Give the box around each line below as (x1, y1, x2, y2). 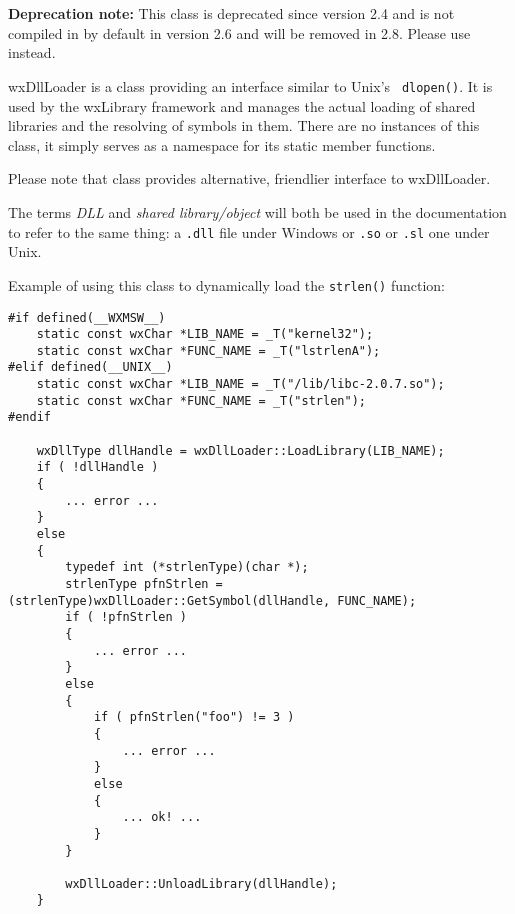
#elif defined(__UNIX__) (8, 360, 173, 375)
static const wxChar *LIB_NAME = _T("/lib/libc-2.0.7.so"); (36, 377, 445, 392)
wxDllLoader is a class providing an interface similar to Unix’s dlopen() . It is (8, 75, 493, 96)
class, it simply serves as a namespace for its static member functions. (8, 134, 436, 155)
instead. (8, 42, 56, 63)
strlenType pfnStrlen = (65, 577, 223, 591)
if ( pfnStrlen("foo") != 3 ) (93, 710, 295, 725)
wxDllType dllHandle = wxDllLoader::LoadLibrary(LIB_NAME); (36, 443, 445, 458)
